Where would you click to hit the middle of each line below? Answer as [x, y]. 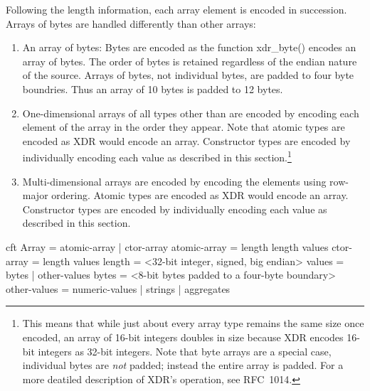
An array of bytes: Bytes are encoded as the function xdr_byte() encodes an [189, 47]
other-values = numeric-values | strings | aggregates [118, 288]
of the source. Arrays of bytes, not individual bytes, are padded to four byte [188, 75]
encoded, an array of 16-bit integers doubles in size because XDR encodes [183, 337]
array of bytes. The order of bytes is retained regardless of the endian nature [190, 61]
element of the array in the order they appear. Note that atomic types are [184, 127]
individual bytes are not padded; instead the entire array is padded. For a [183, 365]
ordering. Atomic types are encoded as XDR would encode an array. [200, 195]
